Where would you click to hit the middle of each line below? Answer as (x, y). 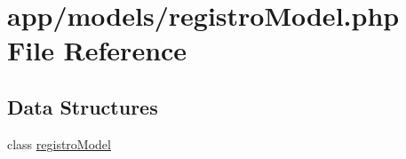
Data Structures (83, 106)
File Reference (97, 50)
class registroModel (59, 143)
